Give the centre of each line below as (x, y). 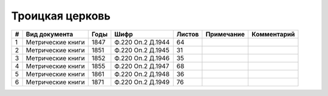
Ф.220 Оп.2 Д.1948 (142, 74)
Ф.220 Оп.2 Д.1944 (142, 42)
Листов (188, 34)
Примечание (225, 34)
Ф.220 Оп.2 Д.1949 (142, 82)
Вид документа (50, 34)
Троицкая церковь (61, 16)
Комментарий (273, 34)
